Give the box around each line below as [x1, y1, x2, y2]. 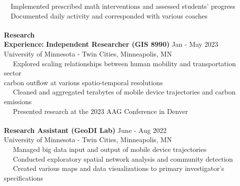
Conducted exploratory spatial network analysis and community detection [13, 153, 233, 164]
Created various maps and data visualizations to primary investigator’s [13, 163, 224, 173]
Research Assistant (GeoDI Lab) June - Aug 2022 [4, 125, 167, 135]
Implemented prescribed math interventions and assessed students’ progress [10, 1, 236, 11]
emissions [4, 96, 32, 106]
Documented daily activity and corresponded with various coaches [10, 10, 207, 20]
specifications [4, 172, 43, 183]
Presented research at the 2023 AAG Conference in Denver [13, 106, 188, 116]
